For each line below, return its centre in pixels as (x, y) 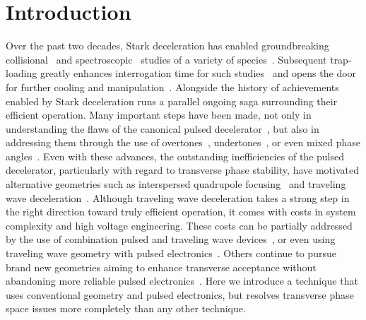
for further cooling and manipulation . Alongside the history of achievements (172, 87)
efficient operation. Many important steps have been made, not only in (159, 115)
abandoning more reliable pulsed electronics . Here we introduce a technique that (182, 281)
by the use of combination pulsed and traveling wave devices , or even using (171, 239)
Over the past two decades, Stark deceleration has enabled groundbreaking (167, 46)
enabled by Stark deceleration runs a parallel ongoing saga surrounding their (172, 101)
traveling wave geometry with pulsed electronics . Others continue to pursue (171, 253)
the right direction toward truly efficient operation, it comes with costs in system (181, 212)
